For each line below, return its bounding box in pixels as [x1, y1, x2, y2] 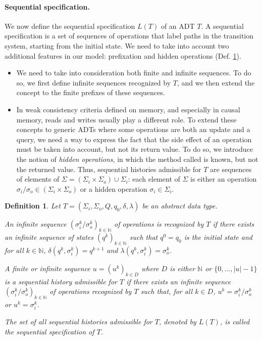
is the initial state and [184, 232, 252, 242]
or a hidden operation [80, 183, 147, 194]
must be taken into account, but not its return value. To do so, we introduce [16, 144, 253, 154]
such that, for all [140, 286, 193, 296]
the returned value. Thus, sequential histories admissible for [16, 163, 201, 174]
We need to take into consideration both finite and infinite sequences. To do [16, 67, 251, 78]
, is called [220, 316, 250, 327]
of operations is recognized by [114, 219, 204, 229]
